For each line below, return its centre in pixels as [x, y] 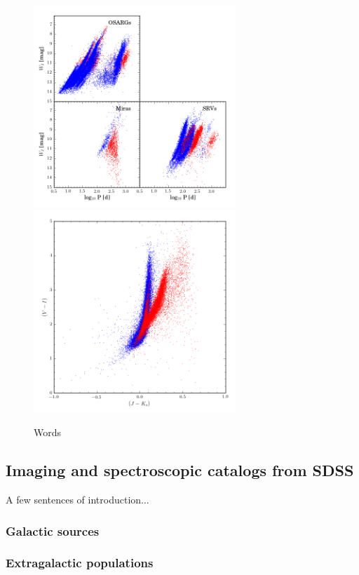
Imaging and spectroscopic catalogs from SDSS [180, 470]
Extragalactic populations [80, 563]
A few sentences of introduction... [77, 499]
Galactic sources [53, 530]
